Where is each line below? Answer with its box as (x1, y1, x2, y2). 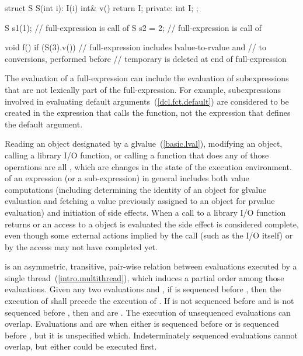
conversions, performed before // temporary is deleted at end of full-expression (5, 52, 287, 64)
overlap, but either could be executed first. (5, 340, 157, 352)
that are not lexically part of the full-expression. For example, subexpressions (5, 83, 281, 95)
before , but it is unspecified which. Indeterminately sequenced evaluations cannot (5, 329, 298, 341)
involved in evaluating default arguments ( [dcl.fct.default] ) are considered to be (5, 95, 289, 107)
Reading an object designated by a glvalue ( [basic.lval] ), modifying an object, (5, 137, 283, 150)
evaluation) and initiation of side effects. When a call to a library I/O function (5, 206, 286, 218)
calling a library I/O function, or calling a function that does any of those (5, 148, 269, 161)
